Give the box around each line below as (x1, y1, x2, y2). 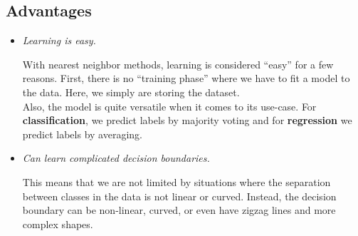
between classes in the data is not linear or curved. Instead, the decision (22, 188, 337, 203)
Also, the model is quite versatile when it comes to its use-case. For (22, 98, 317, 113)
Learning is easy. (22, 33, 96, 48)
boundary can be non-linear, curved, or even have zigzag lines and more (22, 202, 336, 217)
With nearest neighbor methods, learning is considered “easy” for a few (22, 56, 334, 71)
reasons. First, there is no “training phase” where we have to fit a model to (22, 71, 350, 86)
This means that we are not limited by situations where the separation (22, 174, 331, 189)
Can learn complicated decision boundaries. (22, 150, 210, 165)
